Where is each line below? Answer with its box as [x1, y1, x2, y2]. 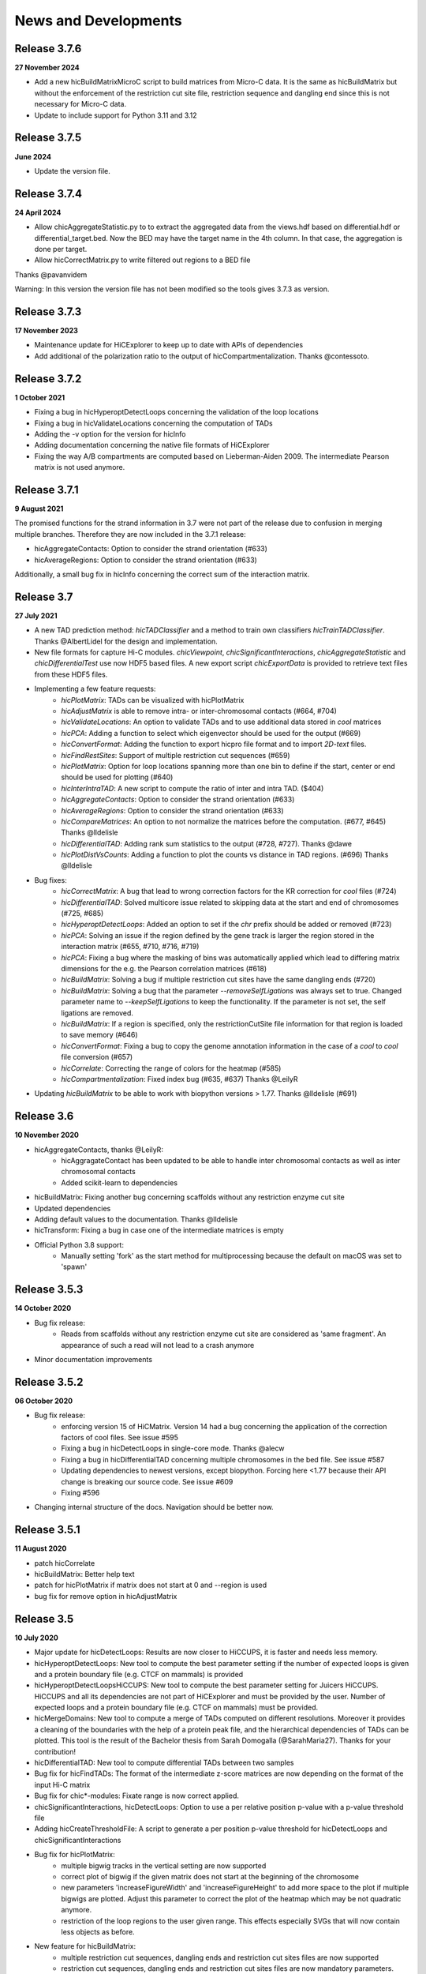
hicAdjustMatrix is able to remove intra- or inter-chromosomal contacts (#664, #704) [61, 707, 337, 715]
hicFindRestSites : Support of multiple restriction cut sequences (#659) [61, 750, 291, 760]
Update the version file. [34, 166, 110, 175]
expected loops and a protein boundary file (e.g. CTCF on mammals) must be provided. [34, 1702, 319, 1713]
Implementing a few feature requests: [34, 684, 156, 694]
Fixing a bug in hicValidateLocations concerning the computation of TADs [34, 418, 273, 428]
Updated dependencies [34, 1203, 111, 1213]
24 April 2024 [14, 208, 62, 217]
